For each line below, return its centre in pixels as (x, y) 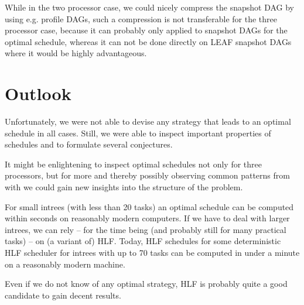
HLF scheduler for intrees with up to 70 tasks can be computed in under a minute (152, 253)
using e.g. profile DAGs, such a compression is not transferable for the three (141, 18)
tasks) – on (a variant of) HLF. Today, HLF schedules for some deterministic (143, 241)
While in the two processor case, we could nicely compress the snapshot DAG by (149, 7)
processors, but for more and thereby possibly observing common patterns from (147, 175)
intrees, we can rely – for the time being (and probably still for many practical (146, 229)
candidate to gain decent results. (63, 295)
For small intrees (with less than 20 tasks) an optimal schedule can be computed (149, 206)
